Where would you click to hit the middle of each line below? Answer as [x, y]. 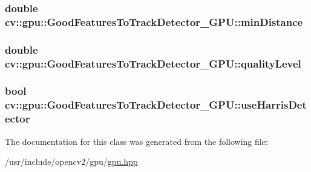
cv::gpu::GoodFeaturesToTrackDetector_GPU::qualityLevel [153, 63]
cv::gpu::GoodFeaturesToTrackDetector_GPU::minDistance [154, 21]
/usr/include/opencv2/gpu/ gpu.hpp [71, 161]
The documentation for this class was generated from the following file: [136, 141]
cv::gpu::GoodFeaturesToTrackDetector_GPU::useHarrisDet [156, 105]
